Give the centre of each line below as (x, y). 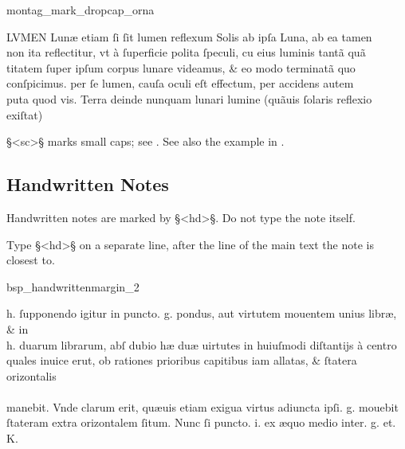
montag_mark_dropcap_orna (81, 10)
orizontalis (31, 375)
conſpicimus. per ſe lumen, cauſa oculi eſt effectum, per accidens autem (180, 83)
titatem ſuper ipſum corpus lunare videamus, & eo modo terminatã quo (181, 67)
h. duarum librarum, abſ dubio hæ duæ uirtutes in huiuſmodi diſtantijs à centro (202, 344)
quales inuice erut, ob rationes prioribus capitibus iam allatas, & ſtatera (182, 360)
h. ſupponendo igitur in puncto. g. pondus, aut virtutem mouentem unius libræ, (202, 313)
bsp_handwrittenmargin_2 (73, 286)
